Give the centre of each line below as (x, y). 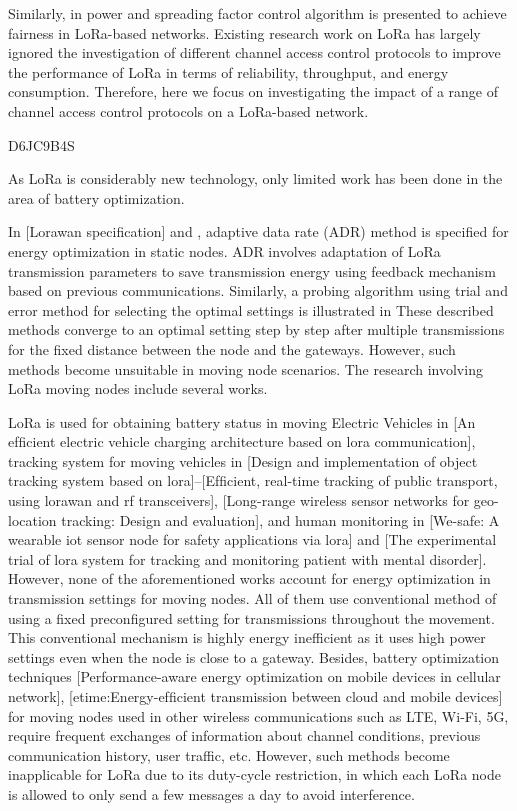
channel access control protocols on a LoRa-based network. (188, 110)
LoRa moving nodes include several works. (138, 388)
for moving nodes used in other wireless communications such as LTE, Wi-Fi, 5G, (258, 715)
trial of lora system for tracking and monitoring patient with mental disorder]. (247, 558)
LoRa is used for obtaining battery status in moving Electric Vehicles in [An (242, 421)
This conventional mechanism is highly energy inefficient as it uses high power (247, 637)
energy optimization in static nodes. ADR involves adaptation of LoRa (224, 250)
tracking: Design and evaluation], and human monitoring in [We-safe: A (280, 519)
